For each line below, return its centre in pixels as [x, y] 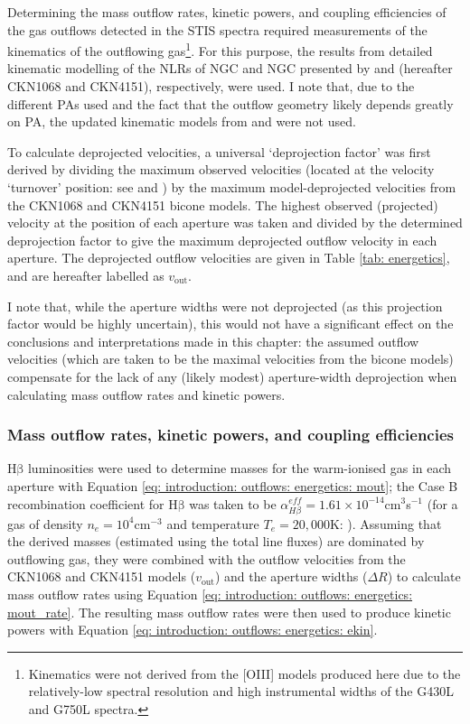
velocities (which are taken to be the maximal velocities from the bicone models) [230, 359]
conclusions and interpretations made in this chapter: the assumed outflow [213, 341]
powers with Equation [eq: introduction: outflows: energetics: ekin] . [193, 630]
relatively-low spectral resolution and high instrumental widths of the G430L [241, 691]
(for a [442, 503]
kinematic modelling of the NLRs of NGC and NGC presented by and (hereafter [230, 68]
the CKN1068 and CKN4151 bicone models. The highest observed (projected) [223, 204]
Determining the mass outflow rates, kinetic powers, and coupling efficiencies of [227, 12]
